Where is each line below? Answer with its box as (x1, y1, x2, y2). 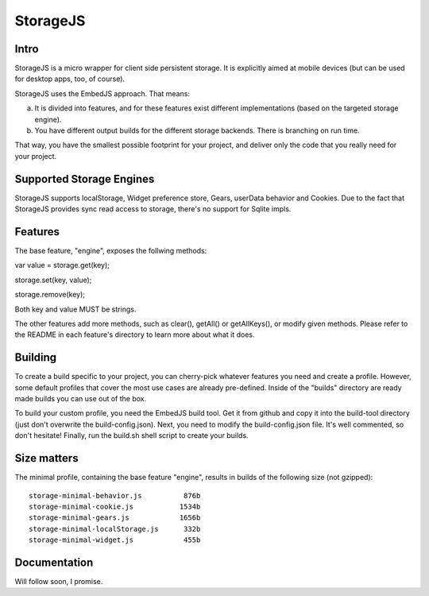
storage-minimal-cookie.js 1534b (29, 501, 201, 511)
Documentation (14, 555, 94, 569)
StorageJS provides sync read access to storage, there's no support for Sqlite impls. (14, 204, 292, 214)
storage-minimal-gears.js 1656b (29, 513, 201, 522)
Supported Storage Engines (14, 172, 155, 186)
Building (14, 350, 57, 365)
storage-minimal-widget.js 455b (29, 536, 201, 544)
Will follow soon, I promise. (14, 576, 103, 586)
